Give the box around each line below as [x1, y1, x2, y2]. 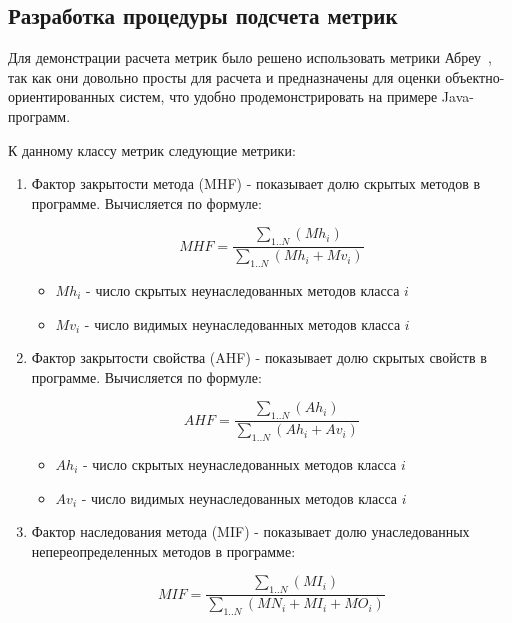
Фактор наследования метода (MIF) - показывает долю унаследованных [31, 521, 470, 542]
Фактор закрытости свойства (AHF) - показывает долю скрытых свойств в [31, 347, 487, 368]
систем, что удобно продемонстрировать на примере [119, 86, 438, 107]
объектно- [445, 66, 505, 87]
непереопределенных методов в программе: [31, 540, 296, 561]
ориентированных [8, 86, 115, 107]
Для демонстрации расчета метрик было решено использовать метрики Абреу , [8, 47, 492, 68]
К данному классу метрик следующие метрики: [8, 139, 296, 160]
